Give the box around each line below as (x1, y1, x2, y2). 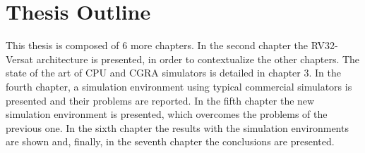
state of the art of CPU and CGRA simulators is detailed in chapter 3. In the (6, 65, 341, 80)
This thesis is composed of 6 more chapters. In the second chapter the (6, 38, 308, 53)
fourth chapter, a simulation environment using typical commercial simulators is (6, 79, 352, 93)
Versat (6, 51, 34, 66)
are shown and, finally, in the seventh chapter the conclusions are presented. (6, 134, 335, 149)
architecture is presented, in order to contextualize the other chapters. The (36, 51, 360, 66)
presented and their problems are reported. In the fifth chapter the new (6, 93, 315, 107)
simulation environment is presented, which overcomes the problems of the (6, 107, 328, 121)
